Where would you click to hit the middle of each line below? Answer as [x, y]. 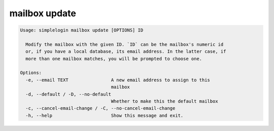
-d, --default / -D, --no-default [68, 94]
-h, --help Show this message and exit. [105, 115]
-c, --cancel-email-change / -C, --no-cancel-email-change [100, 108]
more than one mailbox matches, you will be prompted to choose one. [114, 59]
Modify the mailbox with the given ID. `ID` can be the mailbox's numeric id [125, 44]
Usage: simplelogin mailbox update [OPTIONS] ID [82, 30]
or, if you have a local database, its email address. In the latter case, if [126, 52]
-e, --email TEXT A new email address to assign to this [118, 80]
